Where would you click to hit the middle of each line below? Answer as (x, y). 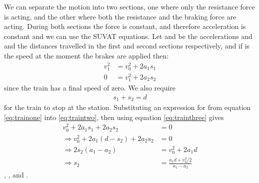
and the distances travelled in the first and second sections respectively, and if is (127, 46)
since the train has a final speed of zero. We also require (90, 88)
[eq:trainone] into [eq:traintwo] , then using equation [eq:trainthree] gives (114, 117)
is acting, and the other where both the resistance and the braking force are (120, 16)
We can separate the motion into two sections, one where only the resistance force (129, 6)
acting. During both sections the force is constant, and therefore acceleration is (125, 26)
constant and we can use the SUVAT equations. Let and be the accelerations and (128, 36)
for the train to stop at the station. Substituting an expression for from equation (127, 107)
